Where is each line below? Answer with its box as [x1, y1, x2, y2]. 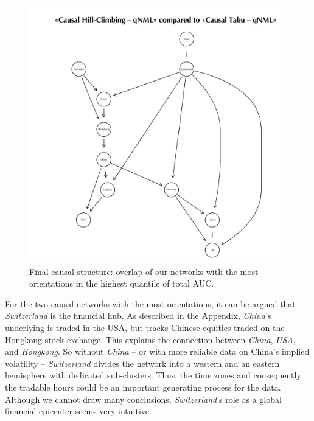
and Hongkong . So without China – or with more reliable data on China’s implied [5, 345, 310, 358]
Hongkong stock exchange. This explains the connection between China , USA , [5, 333, 296, 346]
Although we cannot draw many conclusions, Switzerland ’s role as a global [5, 392, 282, 405]
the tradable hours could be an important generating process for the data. [5, 380, 281, 393]
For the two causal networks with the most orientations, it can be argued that [5, 297, 296, 310]
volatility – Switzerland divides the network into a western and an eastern [5, 357, 280, 369]
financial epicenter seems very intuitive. [5, 405, 152, 417]
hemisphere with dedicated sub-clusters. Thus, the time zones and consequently [5, 369, 301, 381]
